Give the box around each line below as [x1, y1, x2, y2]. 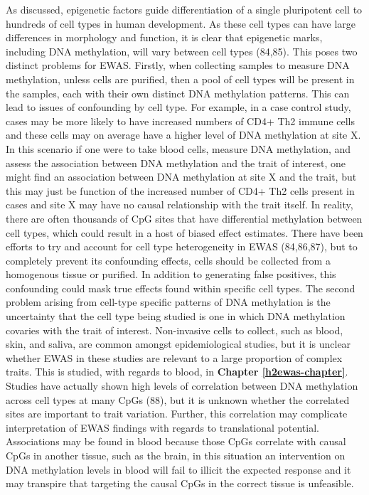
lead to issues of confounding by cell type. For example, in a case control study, [6, 100, 351, 115]
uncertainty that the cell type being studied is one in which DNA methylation [6, 309, 346, 324]
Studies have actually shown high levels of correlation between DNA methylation [6, 378, 358, 393]
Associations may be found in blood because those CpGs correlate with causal [6, 434, 346, 449]
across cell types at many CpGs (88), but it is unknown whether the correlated [6, 392, 350, 407]
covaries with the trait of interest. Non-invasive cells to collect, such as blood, [6, 322, 343, 337]
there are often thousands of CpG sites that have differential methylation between [6, 211, 363, 225]
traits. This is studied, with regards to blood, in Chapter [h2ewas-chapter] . [6, 364, 348, 379]
